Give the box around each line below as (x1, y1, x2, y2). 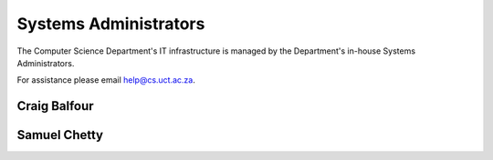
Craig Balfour (16, 98, 95, 114)
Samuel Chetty (16, 127, 104, 143)
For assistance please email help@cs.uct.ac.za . (16, 75, 196, 85)
